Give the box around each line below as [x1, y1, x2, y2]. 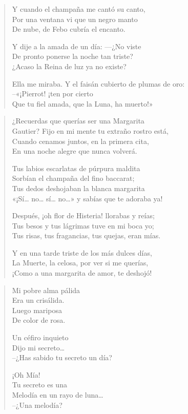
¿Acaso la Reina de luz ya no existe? [12, 60, 127, 71]
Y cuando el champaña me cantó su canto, [12, 4, 145, 14]
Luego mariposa [12, 304, 62, 315]
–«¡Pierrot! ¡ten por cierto [12, 88, 93, 99]
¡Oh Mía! [12, 369, 40, 380]
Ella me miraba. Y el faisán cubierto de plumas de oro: [12, 78, 185, 89]
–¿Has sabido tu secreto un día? [12, 352, 112, 363]
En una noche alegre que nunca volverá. [12, 146, 137, 156]
